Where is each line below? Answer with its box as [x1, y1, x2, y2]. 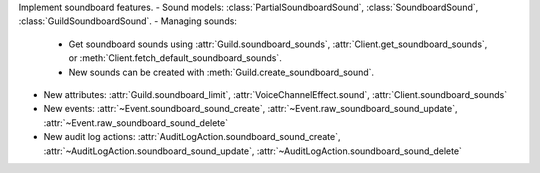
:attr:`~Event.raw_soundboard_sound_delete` [43, 116, 229, 129]
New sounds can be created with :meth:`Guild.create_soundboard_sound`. [68, 66, 375, 78]
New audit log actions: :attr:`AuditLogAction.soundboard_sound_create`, [43, 131, 341, 143]
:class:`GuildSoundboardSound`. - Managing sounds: [18, 15, 237, 27]
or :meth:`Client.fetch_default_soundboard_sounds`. [68, 52, 282, 64]
